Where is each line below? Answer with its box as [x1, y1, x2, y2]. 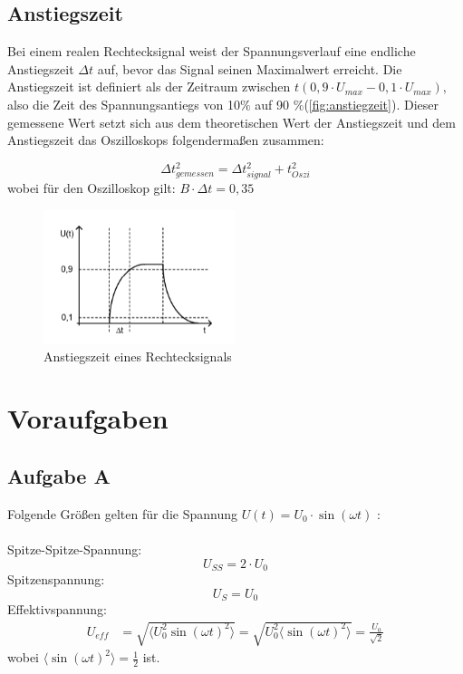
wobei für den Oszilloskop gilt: [7, 178, 176, 197]
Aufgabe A [7, 461, 111, 489]
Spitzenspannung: [7, 570, 105, 588]
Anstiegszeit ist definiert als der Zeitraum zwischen [7, 77, 291, 96]
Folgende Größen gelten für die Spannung [7, 504, 237, 523]
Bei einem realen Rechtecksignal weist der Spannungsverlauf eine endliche [7, 42, 416, 61]
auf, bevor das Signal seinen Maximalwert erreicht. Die [97, 59, 402, 78]
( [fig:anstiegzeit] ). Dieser [304, 94, 439, 113]
